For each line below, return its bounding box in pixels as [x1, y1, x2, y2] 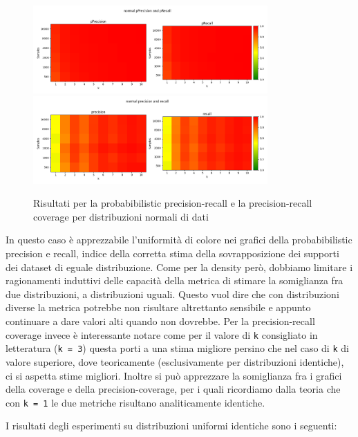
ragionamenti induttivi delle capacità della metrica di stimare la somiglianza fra [6, 273, 343, 288]
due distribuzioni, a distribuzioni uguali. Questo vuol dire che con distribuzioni [6, 286, 339, 301]
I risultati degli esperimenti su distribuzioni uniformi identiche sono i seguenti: [6, 418, 337, 433]
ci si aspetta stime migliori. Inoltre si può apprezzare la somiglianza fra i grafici [6, 368, 342, 382]
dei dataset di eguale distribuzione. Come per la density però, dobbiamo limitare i [6, 259, 353, 274]
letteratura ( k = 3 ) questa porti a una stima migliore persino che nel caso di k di [6, 341, 349, 355]
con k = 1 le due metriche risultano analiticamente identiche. [6, 395, 265, 409]
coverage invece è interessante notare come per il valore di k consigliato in [6, 327, 318, 342]
